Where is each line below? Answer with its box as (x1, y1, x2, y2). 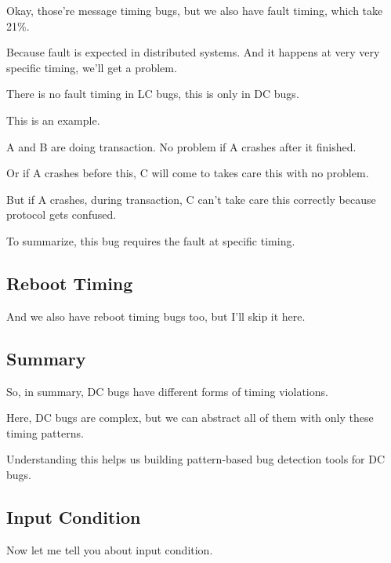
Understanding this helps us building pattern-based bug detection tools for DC (6, 451, 386, 467)
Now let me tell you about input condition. (6, 541, 213, 558)
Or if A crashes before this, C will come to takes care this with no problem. (6, 165, 369, 181)
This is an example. (6, 111, 100, 128)
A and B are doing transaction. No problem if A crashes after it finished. (6, 138, 357, 154)
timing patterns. (6, 424, 84, 441)
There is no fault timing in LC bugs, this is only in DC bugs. (6, 85, 299, 102)
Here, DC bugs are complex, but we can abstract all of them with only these (6, 409, 374, 426)
